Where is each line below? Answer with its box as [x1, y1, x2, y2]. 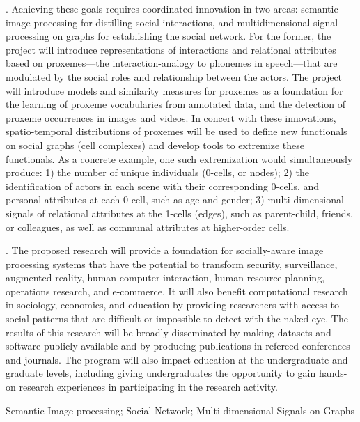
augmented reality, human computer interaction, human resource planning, [6, 270, 325, 285]
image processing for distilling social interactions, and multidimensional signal [6, 15, 338, 29]
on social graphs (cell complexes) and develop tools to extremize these [6, 137, 304, 152]
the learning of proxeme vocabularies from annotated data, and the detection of [6, 97, 345, 111]
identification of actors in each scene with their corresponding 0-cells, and [6, 178, 320, 193]
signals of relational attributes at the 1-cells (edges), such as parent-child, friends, [6, 205, 353, 220]
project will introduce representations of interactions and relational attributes [6, 42, 336, 56]
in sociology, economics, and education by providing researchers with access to [6, 297, 339, 312]
